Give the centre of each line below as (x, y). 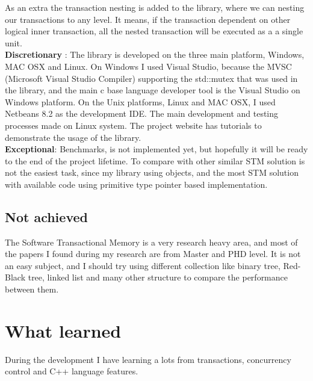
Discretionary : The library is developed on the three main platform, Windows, (155, 54)
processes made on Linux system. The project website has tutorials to (133, 125)
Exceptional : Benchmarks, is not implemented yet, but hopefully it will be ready (156, 149)
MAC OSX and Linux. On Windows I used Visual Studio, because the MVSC (148, 66)
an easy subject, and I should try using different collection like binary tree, (143, 265)
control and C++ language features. (72, 371)
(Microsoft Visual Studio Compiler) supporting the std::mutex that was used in (151, 78)
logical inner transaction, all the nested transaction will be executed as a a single (154, 31)
